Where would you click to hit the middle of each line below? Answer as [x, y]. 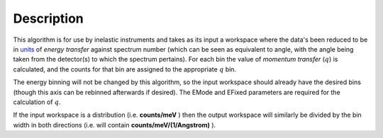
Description [49, 18]
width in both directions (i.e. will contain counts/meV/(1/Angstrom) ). [115, 125]
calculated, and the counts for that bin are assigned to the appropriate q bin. [125, 69]
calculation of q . [37, 102]
